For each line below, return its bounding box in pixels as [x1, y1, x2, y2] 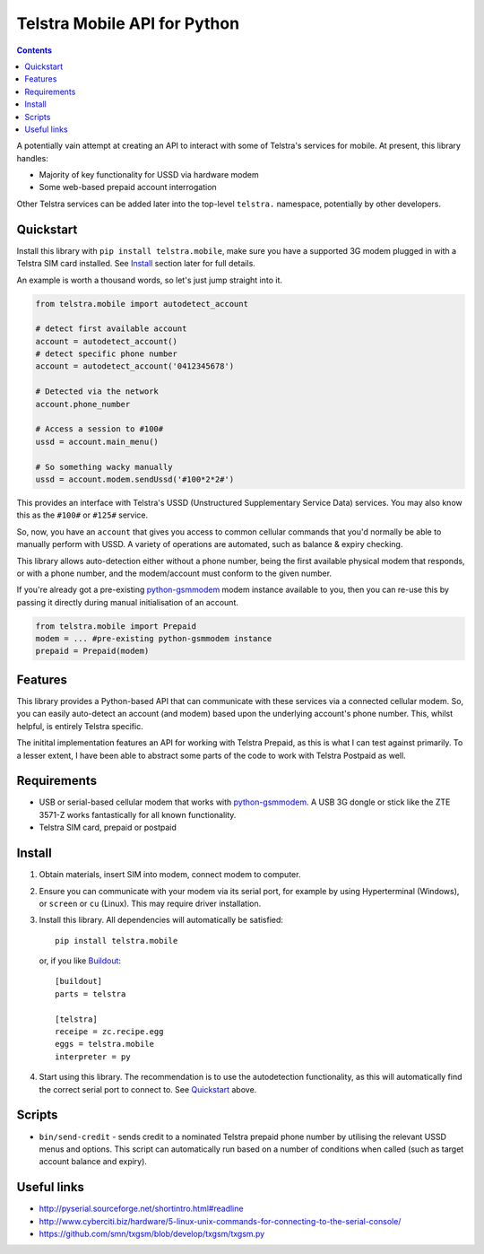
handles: [16, 152, 48, 163]
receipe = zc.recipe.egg [55, 1027, 164, 1037]
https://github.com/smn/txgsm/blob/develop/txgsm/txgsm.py [39, 1228, 265, 1239]
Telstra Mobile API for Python [16, 13, 240, 33]
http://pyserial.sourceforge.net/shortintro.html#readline [39, 1203, 244, 1215]
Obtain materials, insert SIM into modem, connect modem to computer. [39, 869, 301, 880]
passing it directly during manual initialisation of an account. [16, 597, 239, 607]
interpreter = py [55, 1051, 131, 1062]
